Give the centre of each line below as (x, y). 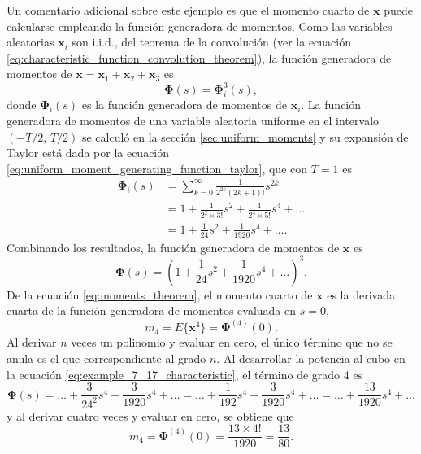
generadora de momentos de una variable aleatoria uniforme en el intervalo (193, 121)
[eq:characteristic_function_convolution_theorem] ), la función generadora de (199, 57)
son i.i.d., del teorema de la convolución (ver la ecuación (211, 42)
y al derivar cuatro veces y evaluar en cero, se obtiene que (150, 415)
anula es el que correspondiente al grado (106, 358)
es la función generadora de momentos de (184, 105)
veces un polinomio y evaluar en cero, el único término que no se (232, 342)
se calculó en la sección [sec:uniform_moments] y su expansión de (245, 136)
